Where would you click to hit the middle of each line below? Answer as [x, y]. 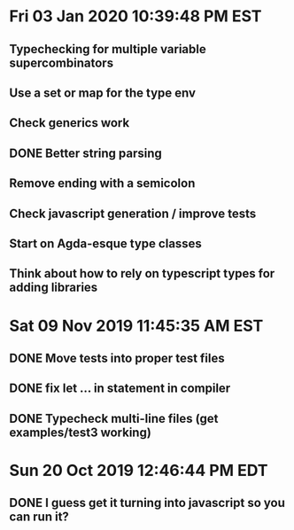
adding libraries [54, 288]
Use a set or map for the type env [103, 93]
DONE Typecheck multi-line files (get [114, 418]
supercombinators [61, 62]
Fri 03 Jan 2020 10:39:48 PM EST [135, 16]
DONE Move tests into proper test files [117, 358]
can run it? [39, 517]
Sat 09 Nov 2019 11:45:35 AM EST [136, 326]
